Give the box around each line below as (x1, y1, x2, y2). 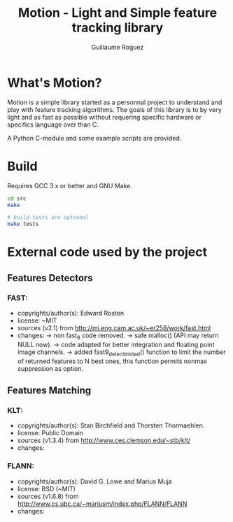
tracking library (71, 20, 164, 36)
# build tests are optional (7, 214, 90, 221)
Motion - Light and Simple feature (17, 5, 218, 21)
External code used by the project (7, 244, 208, 260)
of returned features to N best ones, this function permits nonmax (17, 357, 208, 365)
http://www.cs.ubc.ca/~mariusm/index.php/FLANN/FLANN (17, 499, 188, 508)
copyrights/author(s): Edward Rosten (17, 309, 125, 317)
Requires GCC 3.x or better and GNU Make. (7, 181, 133, 190)
